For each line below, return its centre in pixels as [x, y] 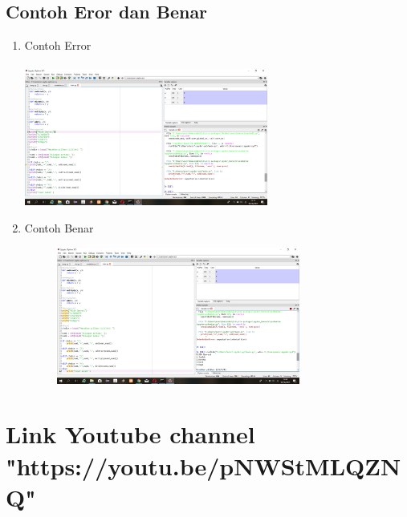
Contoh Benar [59, 228]
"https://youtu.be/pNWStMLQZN [203, 465]
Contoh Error [58, 45]
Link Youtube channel [130, 434]
